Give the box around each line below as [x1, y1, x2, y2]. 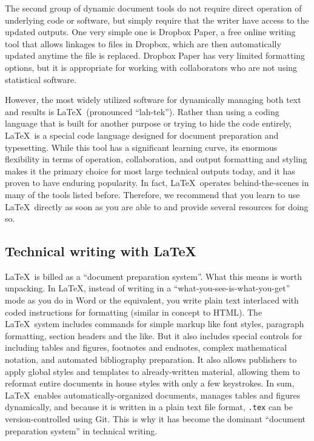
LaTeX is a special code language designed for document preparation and [5, 128, 279, 141]
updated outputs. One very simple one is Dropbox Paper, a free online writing [5, 25, 296, 38]
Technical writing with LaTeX [5, 242, 196, 260]
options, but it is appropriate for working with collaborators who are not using [5, 61, 298, 73]
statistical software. [5, 73, 77, 85]
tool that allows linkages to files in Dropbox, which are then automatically [5, 37, 281, 50]
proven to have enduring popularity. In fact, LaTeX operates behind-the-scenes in [5, 176, 309, 189]
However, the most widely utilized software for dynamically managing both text [5, 93, 301, 106]
